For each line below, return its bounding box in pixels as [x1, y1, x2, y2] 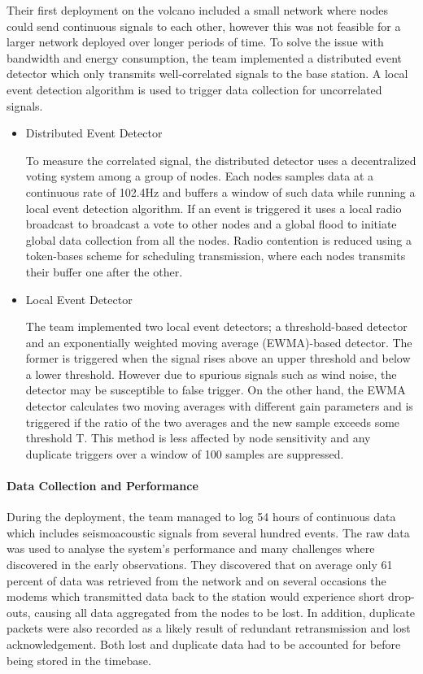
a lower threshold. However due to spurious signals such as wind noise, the [25, 365, 397, 382]
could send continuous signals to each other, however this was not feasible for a [7, 17, 401, 34]
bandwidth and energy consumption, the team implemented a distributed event [7, 49, 402, 66]
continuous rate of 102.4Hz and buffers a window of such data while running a [25, 183, 416, 200]
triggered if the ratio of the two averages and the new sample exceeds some [25, 413, 400, 430]
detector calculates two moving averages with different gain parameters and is [25, 398, 413, 415]
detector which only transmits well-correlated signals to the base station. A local [7, 65, 408, 82]
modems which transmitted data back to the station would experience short [7, 588, 385, 605]
